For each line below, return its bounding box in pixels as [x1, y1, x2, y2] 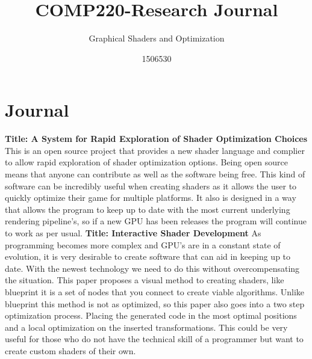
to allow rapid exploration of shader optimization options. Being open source [5, 156, 289, 168]
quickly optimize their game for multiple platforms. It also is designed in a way [5, 191, 296, 204]
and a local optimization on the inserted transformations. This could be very [5, 321, 288, 333]
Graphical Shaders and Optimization [89, 32, 225, 44]
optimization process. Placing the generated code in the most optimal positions [5, 309, 297, 322]
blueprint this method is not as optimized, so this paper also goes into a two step [5, 297, 305, 310]
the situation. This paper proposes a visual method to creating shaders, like [5, 274, 284, 286]
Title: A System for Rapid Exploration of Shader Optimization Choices [5, 132, 308, 145]
